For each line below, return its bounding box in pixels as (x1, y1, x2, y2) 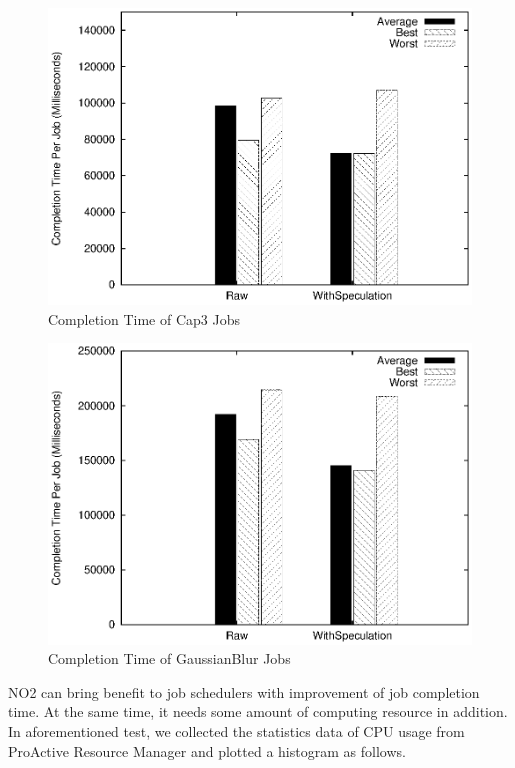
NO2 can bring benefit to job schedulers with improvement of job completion (8, 681, 480, 702)
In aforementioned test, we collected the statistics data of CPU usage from (8, 720, 465, 741)
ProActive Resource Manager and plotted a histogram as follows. (8, 740, 406, 761)
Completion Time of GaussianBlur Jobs (48, 648, 291, 669)
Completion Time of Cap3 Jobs (48, 308, 240, 329)
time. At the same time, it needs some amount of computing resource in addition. (8, 701, 508, 722)
